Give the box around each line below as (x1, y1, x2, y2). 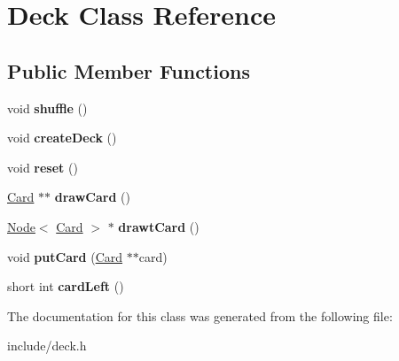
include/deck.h (7, 336, 87, 355)
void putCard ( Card (7, 247, 123, 265)
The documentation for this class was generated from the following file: (7, 306, 393, 325)
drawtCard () (118, 217, 199, 235)
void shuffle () (7, 98, 88, 117)
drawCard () (54, 188, 130, 206)
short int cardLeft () (7, 277, 124, 296)
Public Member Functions (7, 57, 250, 84)
